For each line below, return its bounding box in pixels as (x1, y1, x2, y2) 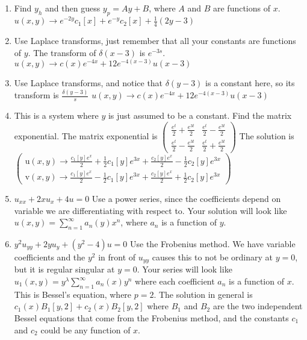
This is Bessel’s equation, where (14, 288, 132, 300)
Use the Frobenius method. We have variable (130, 237, 296, 250)
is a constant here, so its (205, 77, 295, 89)
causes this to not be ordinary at (152, 250, 273, 263)
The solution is (239, 130, 294, 142)
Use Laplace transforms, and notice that (14, 77, 163, 89)
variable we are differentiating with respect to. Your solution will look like (14, 204, 287, 216)
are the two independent (212, 300, 303, 312)
